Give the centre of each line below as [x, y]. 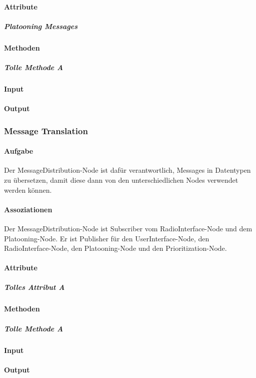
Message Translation [46, 130]
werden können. [28, 190]
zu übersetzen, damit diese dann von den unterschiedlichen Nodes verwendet [121, 179]
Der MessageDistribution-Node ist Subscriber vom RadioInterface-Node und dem [128, 228]
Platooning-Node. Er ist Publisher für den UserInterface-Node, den [107, 238]
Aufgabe [19, 151]
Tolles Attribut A [34, 287]
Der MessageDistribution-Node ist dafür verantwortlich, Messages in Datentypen [127, 170]
